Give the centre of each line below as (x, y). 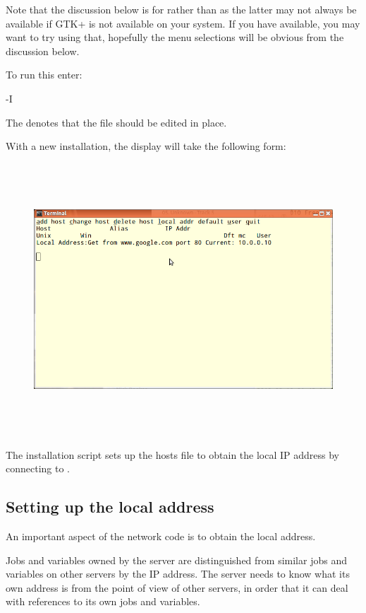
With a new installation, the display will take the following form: (146, 146)
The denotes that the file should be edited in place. (116, 122)
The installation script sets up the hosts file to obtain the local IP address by (172, 454)
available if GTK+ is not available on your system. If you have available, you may (183, 23)
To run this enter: (44, 75)
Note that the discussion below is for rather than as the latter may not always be (181, 9)
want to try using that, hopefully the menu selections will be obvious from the (175, 37)
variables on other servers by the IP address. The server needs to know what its (178, 574)
